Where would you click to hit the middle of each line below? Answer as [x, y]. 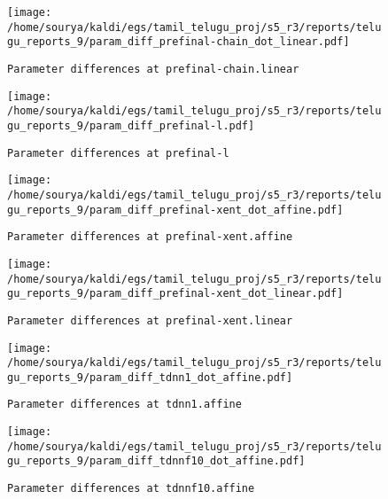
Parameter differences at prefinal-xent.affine [150, 237]
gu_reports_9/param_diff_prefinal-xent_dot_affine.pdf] [175, 210]
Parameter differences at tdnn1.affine [124, 405]
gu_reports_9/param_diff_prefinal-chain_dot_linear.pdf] [178, 42]
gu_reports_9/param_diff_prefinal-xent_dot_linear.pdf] [175, 294]
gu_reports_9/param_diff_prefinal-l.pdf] [131, 125]
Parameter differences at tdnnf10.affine [131, 489]
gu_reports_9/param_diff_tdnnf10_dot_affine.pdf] [156, 461]
